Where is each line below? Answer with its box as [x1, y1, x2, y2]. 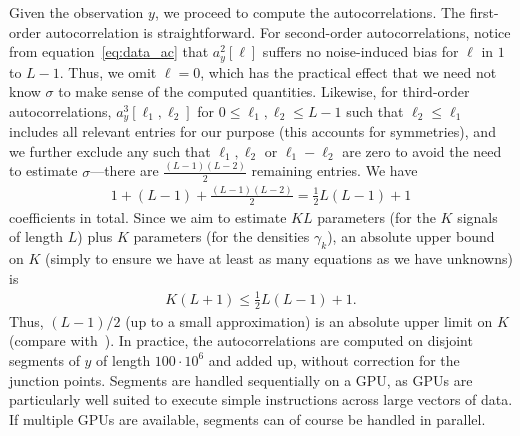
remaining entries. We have [251, 160, 418, 181]
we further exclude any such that [9, 140, 211, 161]
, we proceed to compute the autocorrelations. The [154, 2, 466, 22]
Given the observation [9, 2, 144, 22]
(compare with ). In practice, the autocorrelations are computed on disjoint [9, 330, 473, 351]
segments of [9, 349, 80, 370]
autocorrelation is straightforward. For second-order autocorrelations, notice [45, 21, 511, 42]
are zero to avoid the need [342, 140, 502, 161]
